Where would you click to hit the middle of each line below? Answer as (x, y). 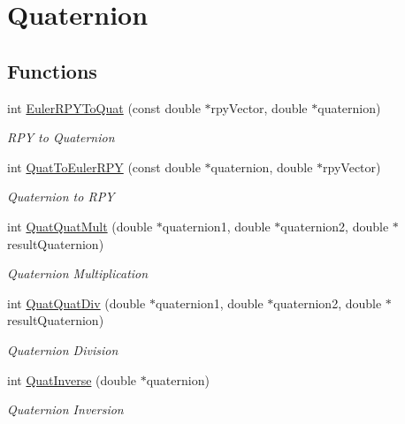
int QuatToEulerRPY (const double (104, 167)
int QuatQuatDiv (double (76, 303)
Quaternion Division (63, 349)
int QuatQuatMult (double (80, 226)
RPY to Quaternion (61, 137)
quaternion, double (262, 167)
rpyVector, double (259, 107)
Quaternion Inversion (65, 409)
